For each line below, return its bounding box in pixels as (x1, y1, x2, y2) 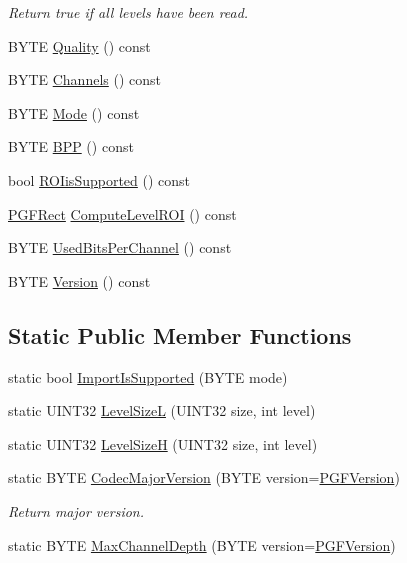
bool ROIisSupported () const (8, 169, 191, 190)
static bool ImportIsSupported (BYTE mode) (8, 366, 288, 387)
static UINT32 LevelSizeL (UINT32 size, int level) (8, 400, 316, 421)
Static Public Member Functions (8, 319, 352, 350)
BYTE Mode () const (8, 102, 140, 123)
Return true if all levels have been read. (8, 2, 249, 22)
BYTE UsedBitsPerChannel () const (8, 237, 232, 258)
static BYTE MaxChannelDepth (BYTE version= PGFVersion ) (8, 534, 396, 555)
